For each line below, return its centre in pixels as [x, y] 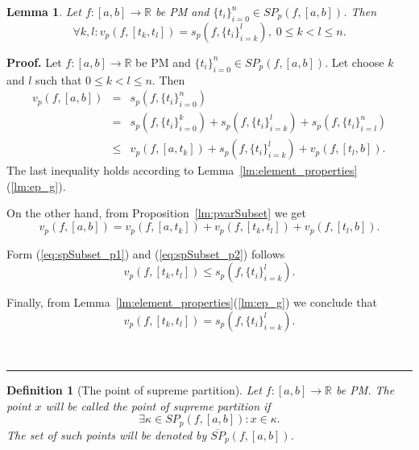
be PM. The [365, 390]
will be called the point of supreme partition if [158, 405]
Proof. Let [34, 62]
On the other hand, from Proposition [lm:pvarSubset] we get [156, 213]
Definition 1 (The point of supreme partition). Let [134, 390]
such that [59, 79]
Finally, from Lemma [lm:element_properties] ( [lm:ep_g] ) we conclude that [192, 302]
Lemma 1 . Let [44, 11]
